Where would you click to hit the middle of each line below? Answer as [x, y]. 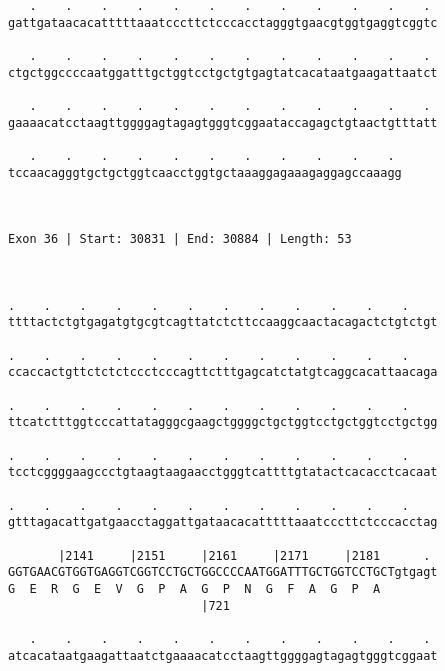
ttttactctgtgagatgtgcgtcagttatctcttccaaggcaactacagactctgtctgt [223, 322]
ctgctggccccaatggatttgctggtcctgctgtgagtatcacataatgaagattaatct [223, 72]
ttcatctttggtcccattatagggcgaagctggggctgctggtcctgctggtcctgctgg [223, 422]
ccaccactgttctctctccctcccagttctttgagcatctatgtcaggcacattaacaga [223, 372]
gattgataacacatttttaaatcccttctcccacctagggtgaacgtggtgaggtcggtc [223, 22]
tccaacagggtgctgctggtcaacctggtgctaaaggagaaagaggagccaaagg [205, 172]
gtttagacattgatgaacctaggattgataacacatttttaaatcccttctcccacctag [223, 522]
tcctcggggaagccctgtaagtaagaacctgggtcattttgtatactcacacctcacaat [223, 472]
